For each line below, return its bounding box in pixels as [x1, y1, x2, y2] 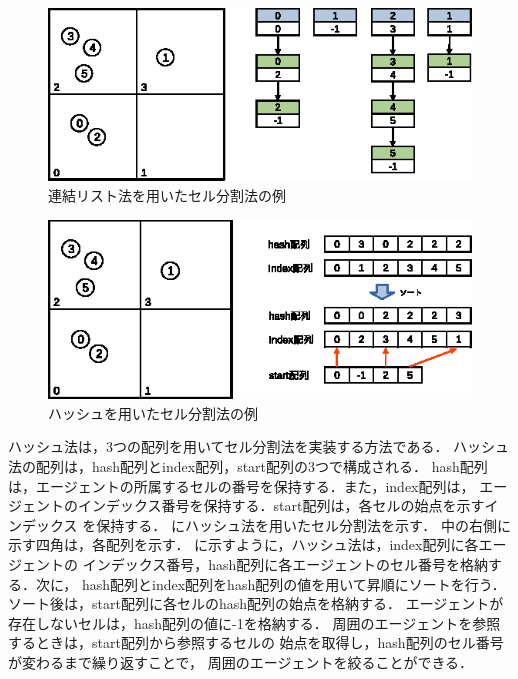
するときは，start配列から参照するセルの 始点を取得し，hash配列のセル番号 [8, 632, 504, 653]
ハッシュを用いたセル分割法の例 [48, 402, 258, 423]
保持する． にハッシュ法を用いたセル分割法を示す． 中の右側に [96, 514, 512, 535]
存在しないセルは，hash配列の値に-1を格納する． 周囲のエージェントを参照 [8, 612, 501, 633]
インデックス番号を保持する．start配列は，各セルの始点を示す [77, 495, 485, 516]
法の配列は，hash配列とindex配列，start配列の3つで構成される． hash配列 [8, 456, 488, 477]
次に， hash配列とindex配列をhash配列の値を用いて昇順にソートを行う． [35, 573, 506, 594]
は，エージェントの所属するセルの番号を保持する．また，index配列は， [8, 475, 475, 496]
